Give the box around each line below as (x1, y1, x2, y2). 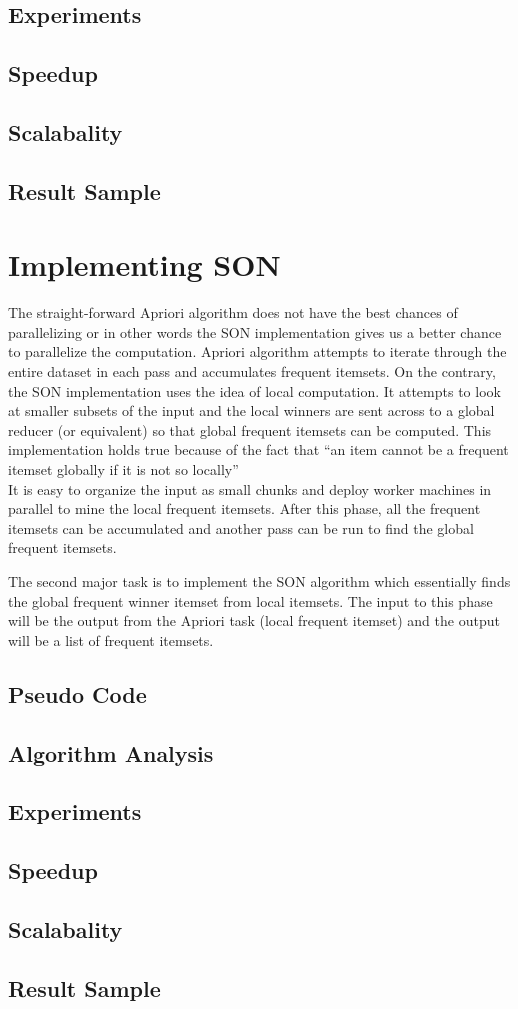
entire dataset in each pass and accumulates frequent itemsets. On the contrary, (8, 361, 496, 382)
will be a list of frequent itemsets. (8, 629, 214, 650)
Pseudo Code (8, 678, 147, 709)
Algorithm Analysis (8, 737, 214, 768)
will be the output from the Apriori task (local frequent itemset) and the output (8, 610, 500, 631)
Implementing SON (8, 244, 281, 285)
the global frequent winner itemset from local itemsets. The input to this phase (8, 590, 493, 611)
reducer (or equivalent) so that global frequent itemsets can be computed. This (8, 419, 492, 440)
